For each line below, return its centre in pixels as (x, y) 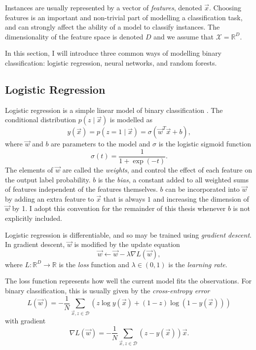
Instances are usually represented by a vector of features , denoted (104, 7)
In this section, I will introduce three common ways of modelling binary (113, 53)
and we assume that (184, 36)
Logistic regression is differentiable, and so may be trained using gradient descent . (128, 234)
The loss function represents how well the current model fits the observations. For (128, 281)
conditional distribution (41, 120)
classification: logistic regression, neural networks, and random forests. (111, 62)
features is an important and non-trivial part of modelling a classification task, (124, 17)
